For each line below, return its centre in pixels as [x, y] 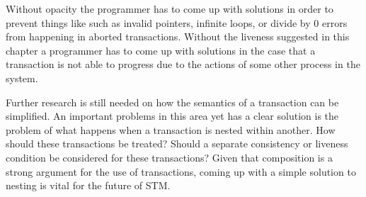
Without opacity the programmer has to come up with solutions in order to [170, 9]
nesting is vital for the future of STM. [88, 185]
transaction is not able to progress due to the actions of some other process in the [183, 64]
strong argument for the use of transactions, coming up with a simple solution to [181, 171]
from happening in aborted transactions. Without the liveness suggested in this [178, 36]
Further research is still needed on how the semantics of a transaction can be [172, 102]
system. [22, 78]
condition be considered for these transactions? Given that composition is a [169, 157]
